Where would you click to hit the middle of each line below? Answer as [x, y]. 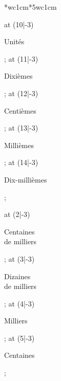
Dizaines [17, 276]
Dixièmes [18, 76]
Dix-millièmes [26, 179]
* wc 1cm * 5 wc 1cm [30, 7]
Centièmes [20, 110]
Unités [14, 41]
